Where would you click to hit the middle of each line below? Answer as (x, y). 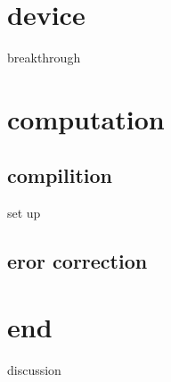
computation (86, 118)
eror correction (77, 261)
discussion (34, 369)
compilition (60, 175)
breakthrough (44, 58)
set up (24, 213)
